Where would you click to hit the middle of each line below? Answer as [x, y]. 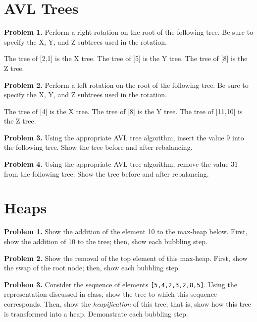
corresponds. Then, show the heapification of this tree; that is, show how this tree [128, 304]
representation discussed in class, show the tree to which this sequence [111, 294]
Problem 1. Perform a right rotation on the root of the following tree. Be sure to [129, 32]
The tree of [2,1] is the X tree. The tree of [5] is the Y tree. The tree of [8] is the [126, 58]
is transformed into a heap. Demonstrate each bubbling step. [96, 313]
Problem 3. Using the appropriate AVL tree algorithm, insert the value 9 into [124, 137]
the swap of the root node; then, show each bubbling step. [92, 268]
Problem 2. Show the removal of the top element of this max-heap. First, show [126, 258]
